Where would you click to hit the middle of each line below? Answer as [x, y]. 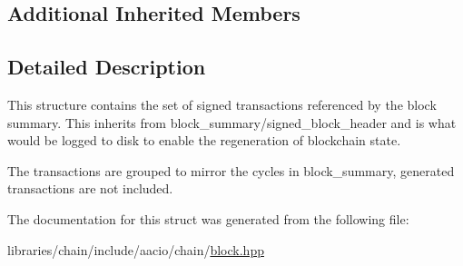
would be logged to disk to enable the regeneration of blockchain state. [204, 140]
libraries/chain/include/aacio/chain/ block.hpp [136, 249]
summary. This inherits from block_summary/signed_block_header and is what [232, 122]
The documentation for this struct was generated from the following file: [208, 218]
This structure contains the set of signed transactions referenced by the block [222, 104]
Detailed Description [107, 67]
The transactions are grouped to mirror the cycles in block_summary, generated [231, 170]
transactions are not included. [90, 188]
